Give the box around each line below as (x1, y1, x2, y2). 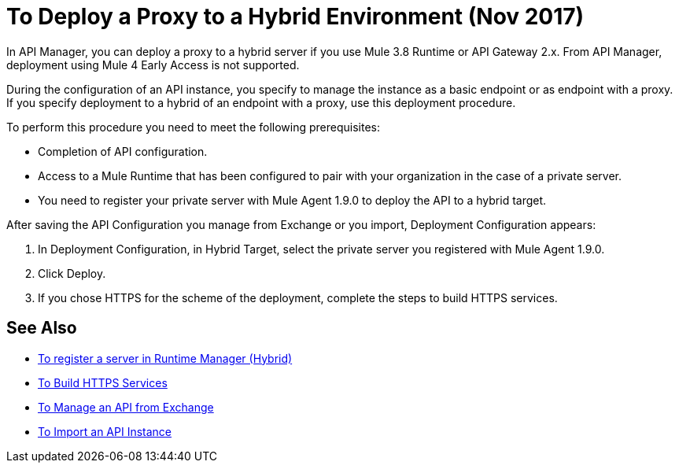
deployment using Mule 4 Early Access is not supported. (6, 57, 300, 72)
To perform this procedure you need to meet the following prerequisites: (6, 120, 380, 134)
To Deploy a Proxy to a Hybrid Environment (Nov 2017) (6, 3, 585, 30)
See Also (6, 318, 77, 338)
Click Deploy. (38, 266, 106, 280)
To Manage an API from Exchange (38, 400, 214, 414)
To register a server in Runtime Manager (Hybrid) (38, 351, 293, 365)
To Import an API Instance (38, 424, 172, 438)
